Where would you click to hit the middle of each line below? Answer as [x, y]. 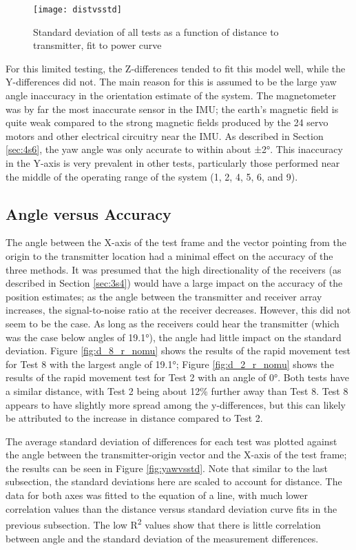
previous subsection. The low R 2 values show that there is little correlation [163, 523]
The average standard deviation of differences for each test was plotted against [171, 441]
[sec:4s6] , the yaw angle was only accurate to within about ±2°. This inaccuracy [174, 149]
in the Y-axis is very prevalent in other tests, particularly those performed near [173, 163]
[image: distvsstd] [77, 10]
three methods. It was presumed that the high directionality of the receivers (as [174, 269]
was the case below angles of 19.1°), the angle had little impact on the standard [174, 337]
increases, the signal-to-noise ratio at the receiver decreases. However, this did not [178, 310]
